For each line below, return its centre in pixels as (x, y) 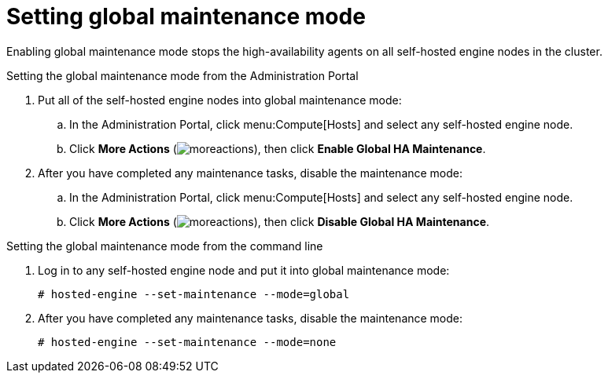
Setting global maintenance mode (186, 16)
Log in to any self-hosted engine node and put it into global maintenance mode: (244, 270)
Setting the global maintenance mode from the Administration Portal (182, 75)
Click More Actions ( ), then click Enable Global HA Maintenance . (278, 148)
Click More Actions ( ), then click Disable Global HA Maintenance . (280, 221)
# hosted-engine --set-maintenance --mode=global (194, 294)
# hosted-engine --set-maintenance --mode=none (187, 342)
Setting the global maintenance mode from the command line (165, 246)
